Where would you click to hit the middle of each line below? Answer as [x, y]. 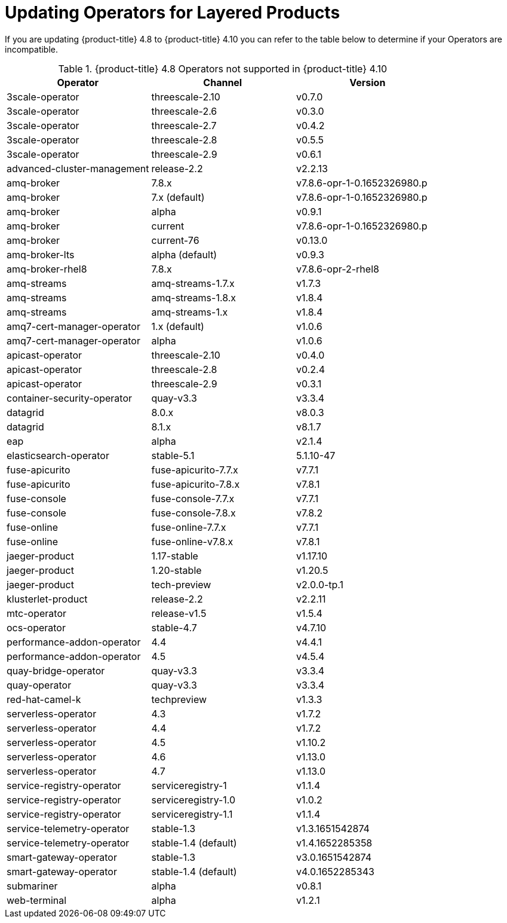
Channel [223, 82]
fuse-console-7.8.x [193, 513]
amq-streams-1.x [190, 312]
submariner [32, 886]
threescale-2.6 [184, 111]
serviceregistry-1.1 [192, 814]
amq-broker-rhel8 [47, 269]
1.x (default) [178, 326]
